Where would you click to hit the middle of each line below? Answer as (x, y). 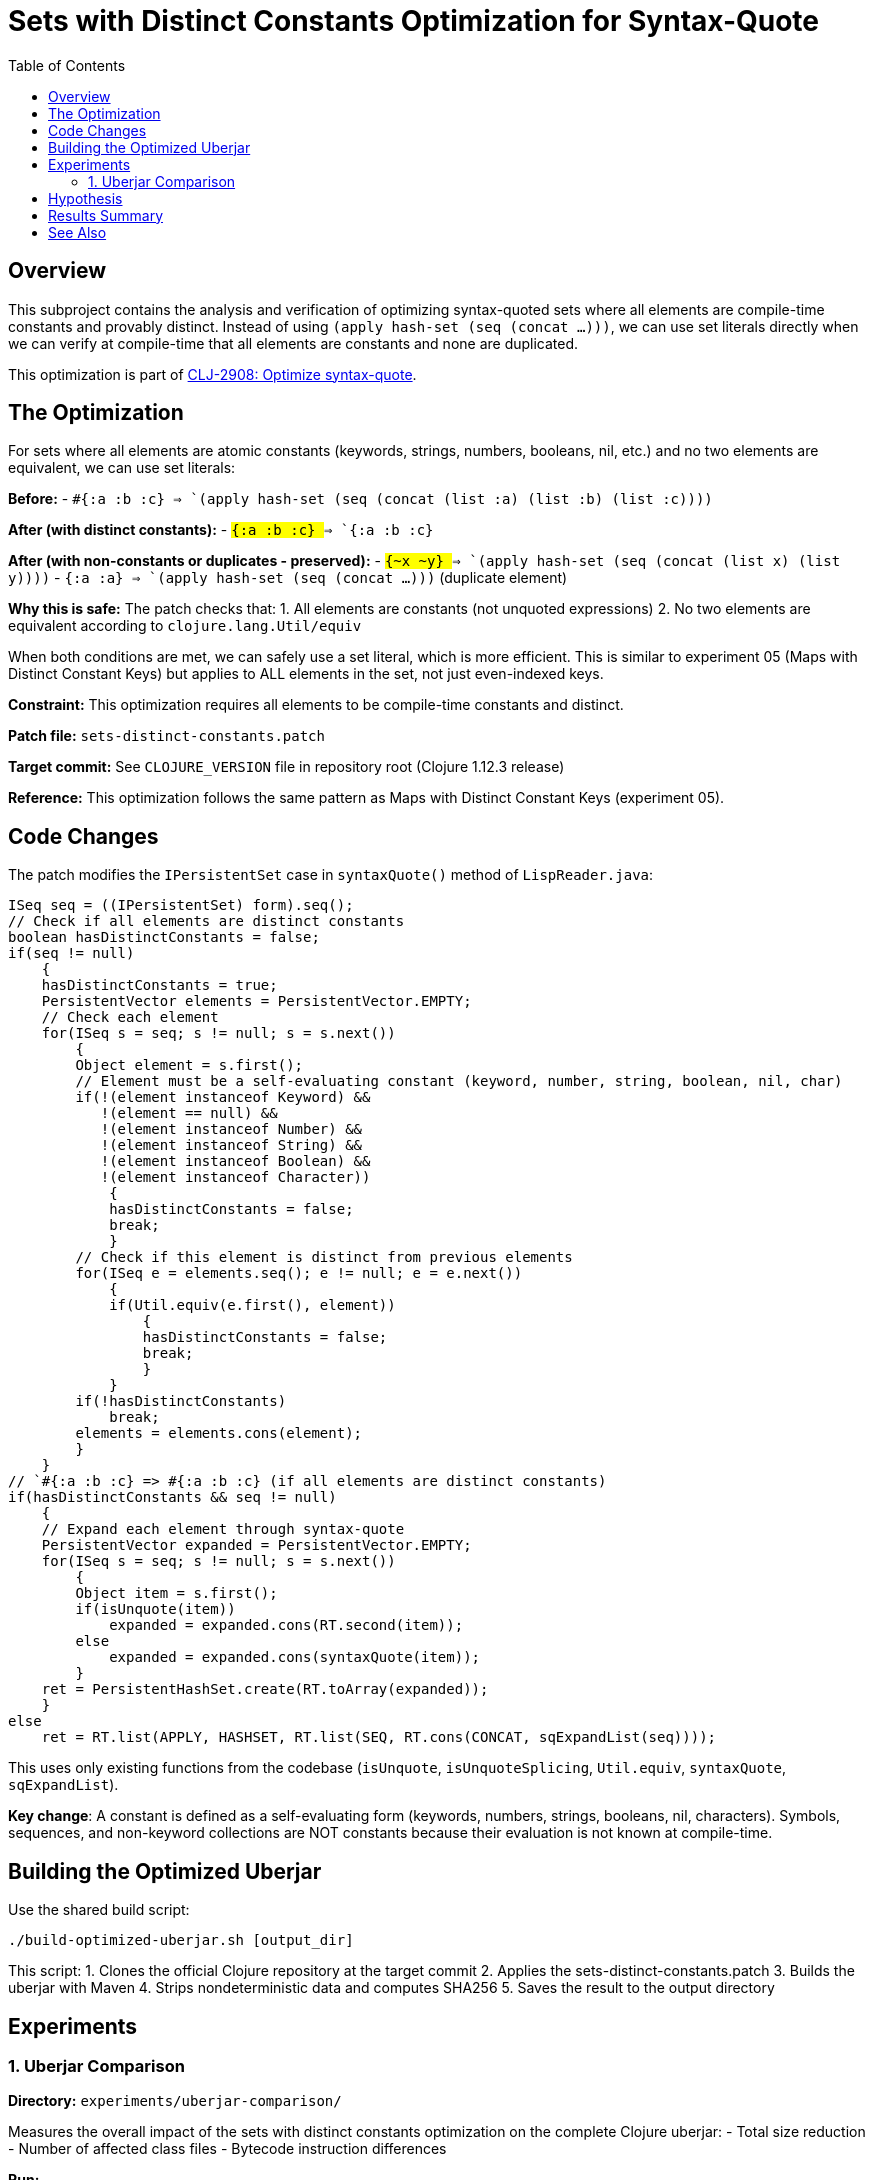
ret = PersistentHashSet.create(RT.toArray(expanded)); (265, 1689)
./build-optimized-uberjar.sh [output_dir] (181, 1940)
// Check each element (130, 1017)
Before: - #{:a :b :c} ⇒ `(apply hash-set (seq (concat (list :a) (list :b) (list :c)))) (360, 499)
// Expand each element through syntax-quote (223, 1529)
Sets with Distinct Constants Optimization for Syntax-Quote (414, 21)
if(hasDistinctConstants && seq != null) (172, 1497)
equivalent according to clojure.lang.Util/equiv (185, 626)
